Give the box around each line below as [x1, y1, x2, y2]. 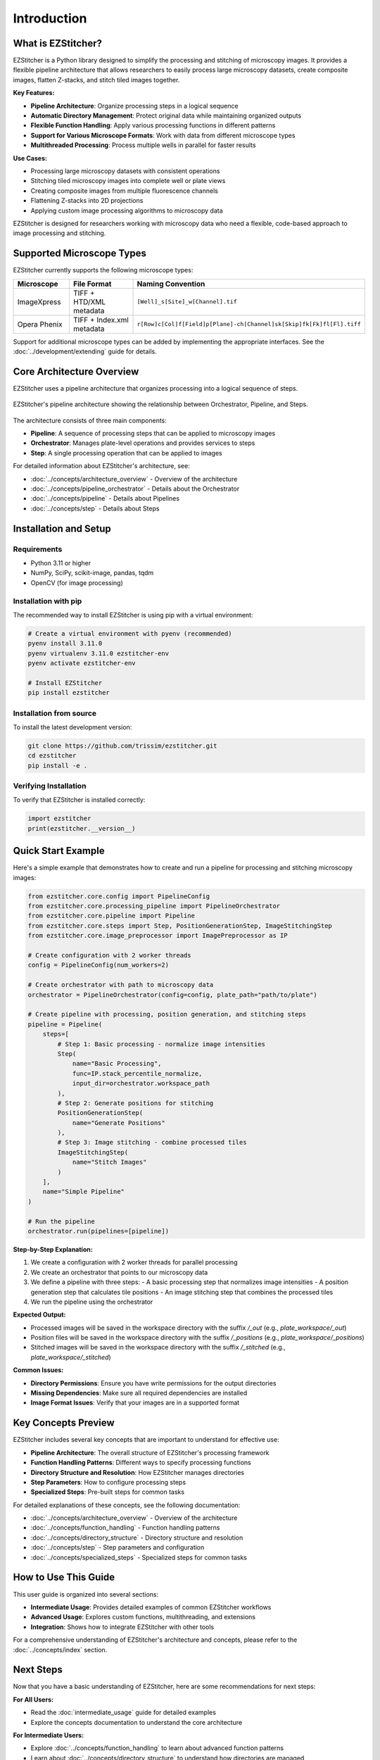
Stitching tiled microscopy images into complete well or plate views [30, 177, 226, 185]
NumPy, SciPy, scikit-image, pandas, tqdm [30, 569, 154, 577]
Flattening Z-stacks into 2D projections [30, 196, 144, 205]
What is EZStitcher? [13, 37, 102, 49]
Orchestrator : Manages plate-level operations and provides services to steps [30, 439, 255, 447]
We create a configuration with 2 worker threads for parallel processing [30, 1258, 238, 1266]
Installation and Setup [13, 522, 112, 534]
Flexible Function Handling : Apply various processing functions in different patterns [30, 121, 276, 130]
